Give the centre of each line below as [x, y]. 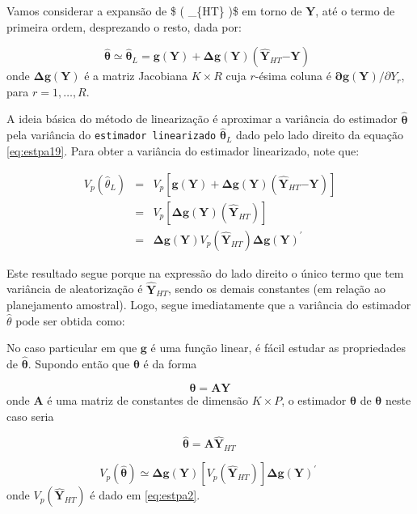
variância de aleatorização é [75, 289]
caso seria [30, 416]
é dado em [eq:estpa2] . [145, 495]
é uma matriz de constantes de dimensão [148, 399]
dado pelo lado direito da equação [320, 135]
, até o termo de [355, 11]
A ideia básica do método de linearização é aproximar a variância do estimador [202, 119]
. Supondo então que [79, 364]
